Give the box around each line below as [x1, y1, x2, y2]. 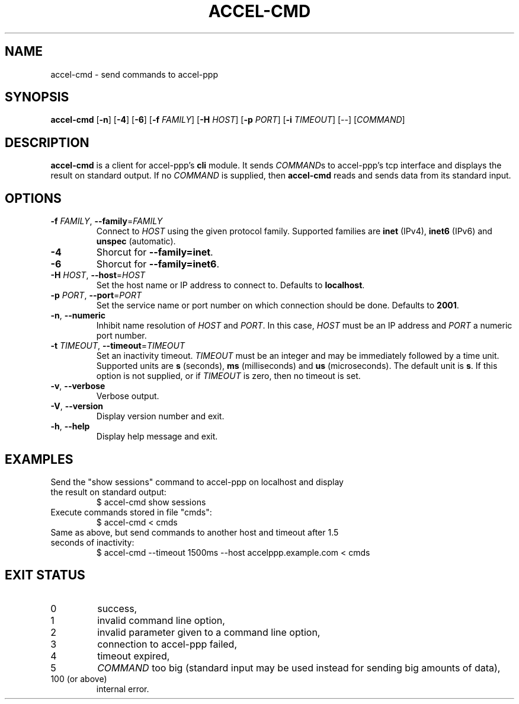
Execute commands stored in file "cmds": [50, 507, 212, 517]
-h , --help [50, 421, 90, 432]
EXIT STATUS [5, 568, 85, 583]
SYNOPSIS [5, 90, 69, 105]
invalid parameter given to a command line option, [97, 626, 321, 638]
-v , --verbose [50, 381, 105, 391]
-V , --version [50, 401, 103, 412]
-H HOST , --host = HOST [50, 270, 146, 281]
